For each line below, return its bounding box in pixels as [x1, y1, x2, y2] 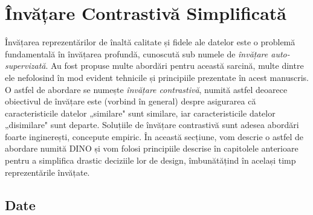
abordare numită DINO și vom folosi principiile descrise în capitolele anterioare [5, 142, 298, 155]
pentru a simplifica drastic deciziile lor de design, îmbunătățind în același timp [5, 154, 296, 167]
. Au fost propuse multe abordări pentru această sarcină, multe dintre [45, 59, 304, 72]
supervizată [5, 59, 46, 72]
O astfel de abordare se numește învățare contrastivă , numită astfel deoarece [5, 83, 288, 95]
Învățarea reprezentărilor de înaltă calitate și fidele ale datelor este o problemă [5, 36, 295, 48]
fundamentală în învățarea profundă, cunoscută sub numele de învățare [5, 47, 268, 60]
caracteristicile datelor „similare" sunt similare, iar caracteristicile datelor [5, 106, 276, 119]
